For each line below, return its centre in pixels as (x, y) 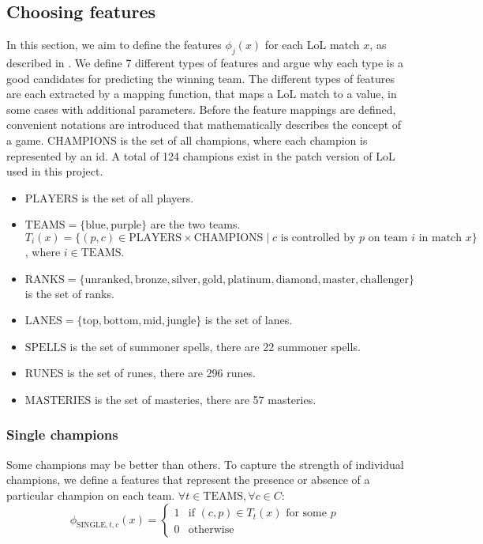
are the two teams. (195, 224)
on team (388, 238)
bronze (151, 280)
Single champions (62, 434)
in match (440, 238)
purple (126, 226)
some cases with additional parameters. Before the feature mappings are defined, (201, 109)
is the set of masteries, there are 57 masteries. (205, 399)
